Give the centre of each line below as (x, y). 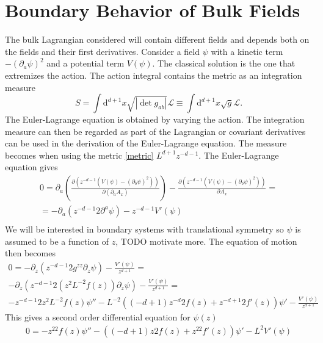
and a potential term (85, 63)
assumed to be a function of (57, 241)
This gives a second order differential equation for (98, 317)
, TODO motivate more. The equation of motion (206, 241)
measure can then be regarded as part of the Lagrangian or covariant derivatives (155, 131)
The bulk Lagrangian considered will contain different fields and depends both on (157, 39)
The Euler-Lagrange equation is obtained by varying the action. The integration (155, 119)
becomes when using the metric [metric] (79, 155)
